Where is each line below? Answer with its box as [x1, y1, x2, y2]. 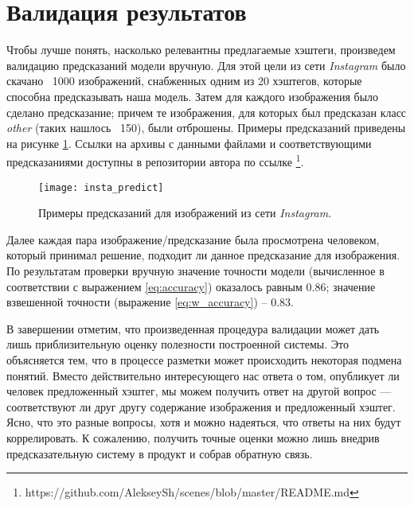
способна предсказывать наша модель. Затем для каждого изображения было [6, 88, 379, 104]
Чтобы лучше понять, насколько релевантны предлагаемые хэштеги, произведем [6, 41, 396, 58]
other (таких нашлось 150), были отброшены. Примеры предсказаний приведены [6, 119, 406, 136]
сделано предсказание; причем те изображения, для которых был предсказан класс [6, 103, 407, 120]
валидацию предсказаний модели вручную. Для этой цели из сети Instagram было [6, 56, 406, 73]
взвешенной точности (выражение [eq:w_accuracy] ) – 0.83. [6, 294, 294, 310]
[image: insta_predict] [38, 181, 164, 193]
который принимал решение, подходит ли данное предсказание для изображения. [6, 247, 400, 263]
